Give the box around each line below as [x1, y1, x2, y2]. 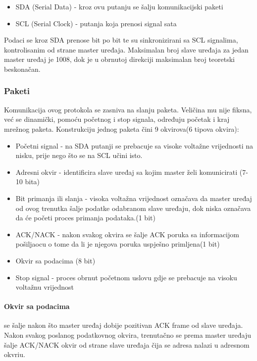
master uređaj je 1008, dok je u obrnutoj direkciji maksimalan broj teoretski [4, 54, 235, 64]
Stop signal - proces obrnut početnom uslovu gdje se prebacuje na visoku [15, 272, 237, 282]
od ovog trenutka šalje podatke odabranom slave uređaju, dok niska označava [15, 203, 251, 213]
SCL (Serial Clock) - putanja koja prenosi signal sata [15, 18, 177, 28]
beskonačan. [4, 63, 41, 74]
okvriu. [4, 349, 25, 360]
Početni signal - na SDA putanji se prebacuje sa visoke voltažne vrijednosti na [15, 140, 253, 151]
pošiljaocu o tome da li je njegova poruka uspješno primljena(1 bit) [15, 239, 220, 249]
